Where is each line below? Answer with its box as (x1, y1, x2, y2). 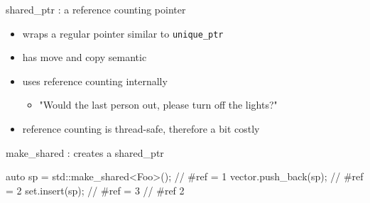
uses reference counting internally (22, 73, 168, 88)
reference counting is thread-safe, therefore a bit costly (22, 121, 260, 136)
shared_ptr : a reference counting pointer (6, 2, 186, 16)
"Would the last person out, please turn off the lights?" (39, 97, 278, 112)
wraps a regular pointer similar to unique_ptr (22, 26, 224, 40)
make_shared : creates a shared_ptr (6, 145, 164, 160)
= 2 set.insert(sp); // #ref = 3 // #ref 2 (6, 182, 185, 197)
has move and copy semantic (22, 50, 147, 65)
